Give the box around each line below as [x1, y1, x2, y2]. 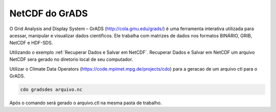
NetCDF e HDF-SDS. [9, 40, 53, 46]
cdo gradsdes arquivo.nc [20, 86, 83, 92]
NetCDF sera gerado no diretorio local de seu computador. [9, 56, 133, 62]
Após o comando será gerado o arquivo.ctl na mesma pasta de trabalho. [9, 100, 162, 106]
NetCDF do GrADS [9, 8, 88, 19]
